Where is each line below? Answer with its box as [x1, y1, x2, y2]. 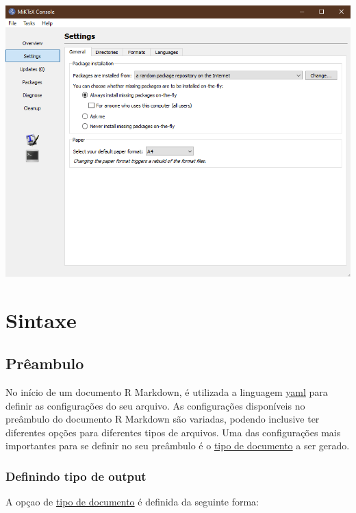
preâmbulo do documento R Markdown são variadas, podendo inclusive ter [5, 412, 320, 426]
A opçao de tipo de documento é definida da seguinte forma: [5, 495, 259, 509]
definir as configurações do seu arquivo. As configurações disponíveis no [5, 398, 305, 412]
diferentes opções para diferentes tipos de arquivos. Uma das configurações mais [5, 425, 341, 439]
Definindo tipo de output [5, 467, 147, 484]
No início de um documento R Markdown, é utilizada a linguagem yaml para [5, 385, 328, 399]
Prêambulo [5, 353, 84, 374]
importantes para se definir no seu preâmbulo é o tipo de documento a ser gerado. [5, 438, 350, 453]
